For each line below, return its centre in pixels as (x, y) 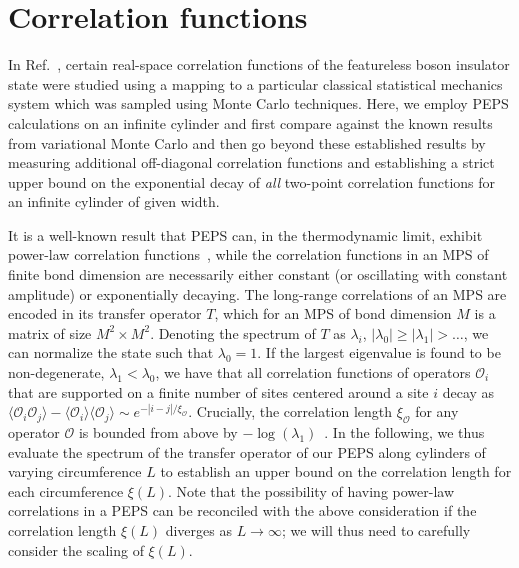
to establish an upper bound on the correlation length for (336, 471)
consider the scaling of (76, 549)
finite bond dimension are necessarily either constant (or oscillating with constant (258, 274)
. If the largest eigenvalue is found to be (379, 352)
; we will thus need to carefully (376, 529)
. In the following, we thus (404, 432)
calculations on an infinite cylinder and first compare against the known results (250, 122)
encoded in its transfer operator (105, 313)
